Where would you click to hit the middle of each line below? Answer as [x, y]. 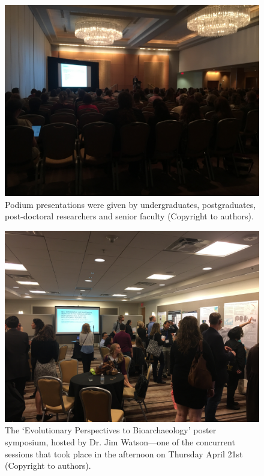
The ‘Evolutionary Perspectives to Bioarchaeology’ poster [111, 430]
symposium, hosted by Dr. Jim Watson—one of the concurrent [120, 441]
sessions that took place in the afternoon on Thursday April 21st [124, 453]
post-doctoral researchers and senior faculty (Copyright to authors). [129, 216]
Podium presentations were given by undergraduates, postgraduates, [130, 204]
